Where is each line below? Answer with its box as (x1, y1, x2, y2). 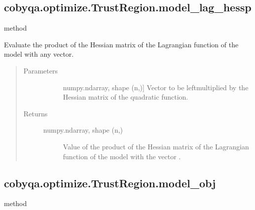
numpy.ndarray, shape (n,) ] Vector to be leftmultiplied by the (63, 82, 249, 92)
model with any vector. (4, 49, 74, 59)
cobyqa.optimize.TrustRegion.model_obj (4, 175, 216, 190)
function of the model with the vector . (63, 151, 181, 161)
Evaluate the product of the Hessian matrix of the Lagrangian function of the (4, 39, 239, 49)
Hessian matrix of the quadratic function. (63, 92, 188, 102)
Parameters (23, 65, 58, 75)
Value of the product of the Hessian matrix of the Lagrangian (63, 141, 249, 151)
